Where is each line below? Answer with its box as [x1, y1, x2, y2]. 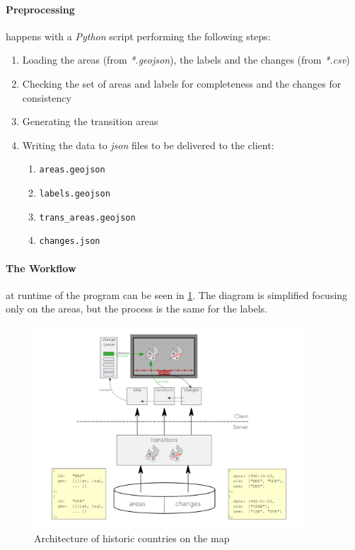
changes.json [39, 236, 100, 247]
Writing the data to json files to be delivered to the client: [22, 137, 274, 152]
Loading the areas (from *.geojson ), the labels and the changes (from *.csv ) [22, 52, 350, 67]
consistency [22, 90, 71, 105]
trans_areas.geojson [39, 212, 136, 223]
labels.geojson [39, 189, 110, 199]
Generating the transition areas [22, 114, 158, 129]
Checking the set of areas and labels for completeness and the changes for [22, 76, 342, 90]
